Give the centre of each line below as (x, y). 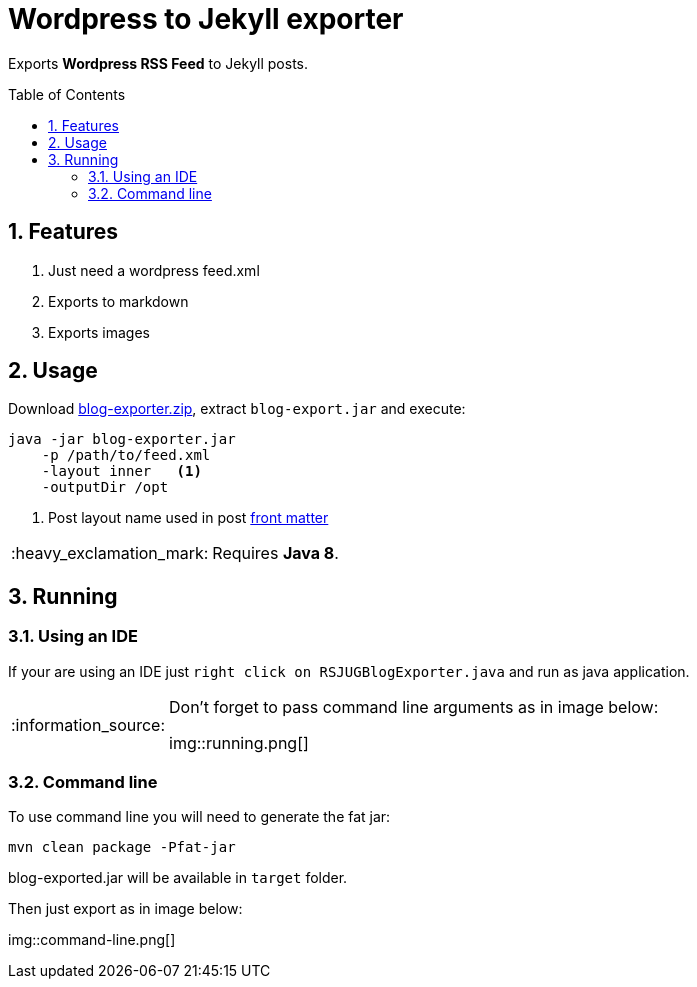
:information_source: (88, 724)
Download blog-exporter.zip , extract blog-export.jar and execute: (237, 409)
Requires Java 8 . (275, 553)
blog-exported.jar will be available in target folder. (178, 878)
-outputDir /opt (105, 487)
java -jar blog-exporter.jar (122, 439)
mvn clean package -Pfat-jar (122, 847)
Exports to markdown (118, 301)
